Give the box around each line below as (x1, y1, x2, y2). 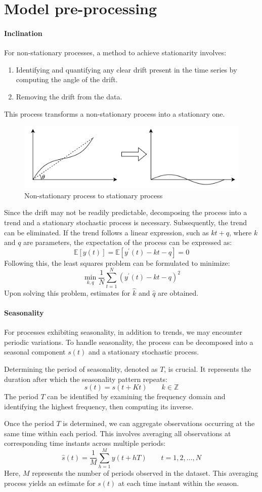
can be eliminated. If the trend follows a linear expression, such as (4, 227, 209, 237)
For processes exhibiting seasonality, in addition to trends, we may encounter (4, 327, 242, 337)
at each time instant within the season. (118, 477, 239, 488)
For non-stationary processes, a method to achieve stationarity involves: (4, 47, 227, 58)
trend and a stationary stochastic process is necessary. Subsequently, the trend (4, 217, 247, 228)
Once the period (4, 418, 54, 429)
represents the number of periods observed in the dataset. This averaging (32, 468, 258, 478)
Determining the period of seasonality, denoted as (4, 363, 158, 374)
